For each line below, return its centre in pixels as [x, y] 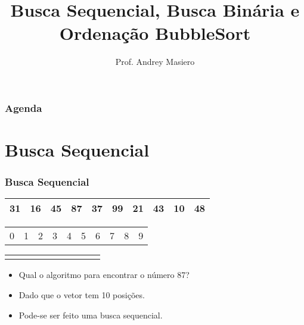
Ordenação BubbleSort [155, 33]
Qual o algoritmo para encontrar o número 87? [104, 275]
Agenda [24, 107]
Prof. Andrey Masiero [155, 62]
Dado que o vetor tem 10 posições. [82, 295]
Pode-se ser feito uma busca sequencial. [91, 315]
